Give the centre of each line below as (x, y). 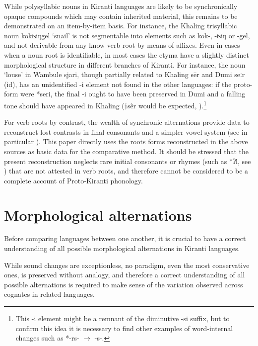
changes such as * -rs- (47, 338)
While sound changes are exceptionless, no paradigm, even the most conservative (127, 265)
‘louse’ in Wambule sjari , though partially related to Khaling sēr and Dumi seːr (125, 74)
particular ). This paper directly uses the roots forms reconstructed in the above (126, 141)
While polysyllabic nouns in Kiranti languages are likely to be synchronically (121, 6)
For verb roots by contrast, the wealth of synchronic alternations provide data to (127, 122)
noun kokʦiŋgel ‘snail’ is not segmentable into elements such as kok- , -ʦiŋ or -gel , (127, 35)
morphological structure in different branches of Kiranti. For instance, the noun (125, 64)
